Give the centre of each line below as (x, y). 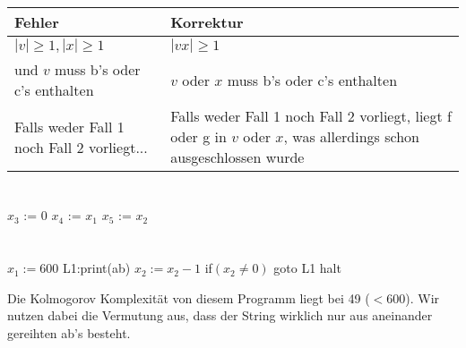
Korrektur (207, 22)
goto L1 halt (307, 268)
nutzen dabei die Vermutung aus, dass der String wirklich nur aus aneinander (220, 315)
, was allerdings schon (351, 137)
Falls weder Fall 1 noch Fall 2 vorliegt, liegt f (311, 116)
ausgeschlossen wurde (237, 157)
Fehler (37, 22)
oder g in (198, 137)
